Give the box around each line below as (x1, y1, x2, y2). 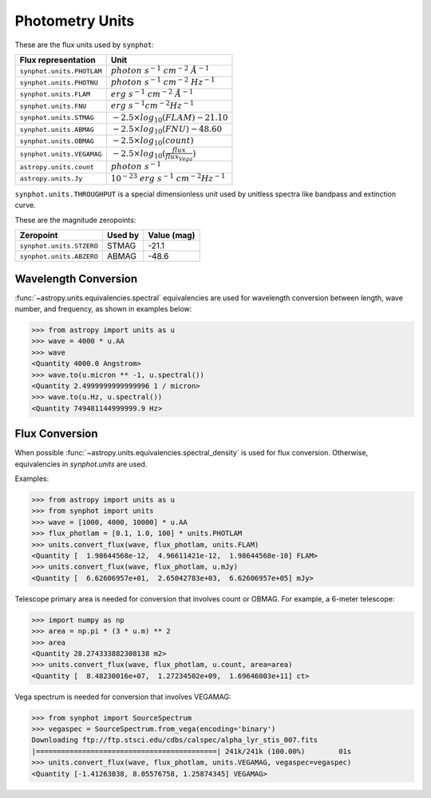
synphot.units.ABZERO (19, 252, 99, 260)
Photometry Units (14, 12, 135, 30)
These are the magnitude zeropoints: (14, 215, 136, 224)
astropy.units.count (19, 162, 95, 171)
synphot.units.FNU (19, 101, 87, 110)
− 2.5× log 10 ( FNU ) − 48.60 (112, 124, 223, 136)
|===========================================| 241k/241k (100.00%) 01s (31, 747, 352, 756)
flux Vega (164, 153, 193, 163)
